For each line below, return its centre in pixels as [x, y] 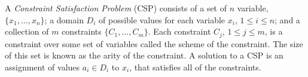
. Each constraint [179, 31]
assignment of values [42, 67]
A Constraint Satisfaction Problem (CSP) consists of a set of [116, 8]
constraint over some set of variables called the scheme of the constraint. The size [154, 43]
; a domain [64, 19]
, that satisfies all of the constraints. [195, 67]
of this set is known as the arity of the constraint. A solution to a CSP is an [144, 55]
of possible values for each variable [162, 19]
